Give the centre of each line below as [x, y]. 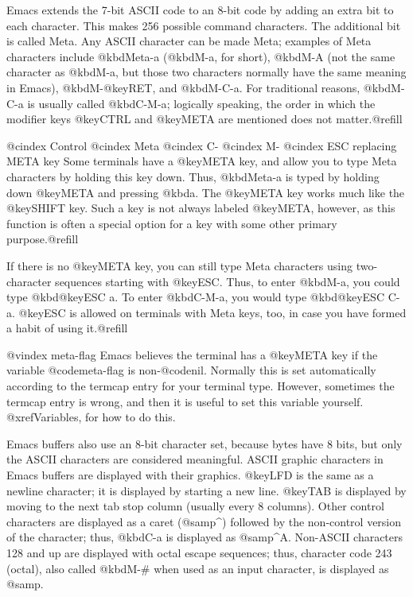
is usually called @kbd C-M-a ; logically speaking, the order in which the [201, 103]
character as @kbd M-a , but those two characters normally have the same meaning [206, 72]
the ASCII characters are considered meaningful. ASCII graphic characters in [195, 459]
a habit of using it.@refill [67, 328]
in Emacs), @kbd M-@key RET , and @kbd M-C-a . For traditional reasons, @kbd [199, 87]
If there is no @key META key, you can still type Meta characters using [180, 265]
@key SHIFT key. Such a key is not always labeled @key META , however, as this [201, 208]
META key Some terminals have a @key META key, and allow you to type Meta [202, 161]
